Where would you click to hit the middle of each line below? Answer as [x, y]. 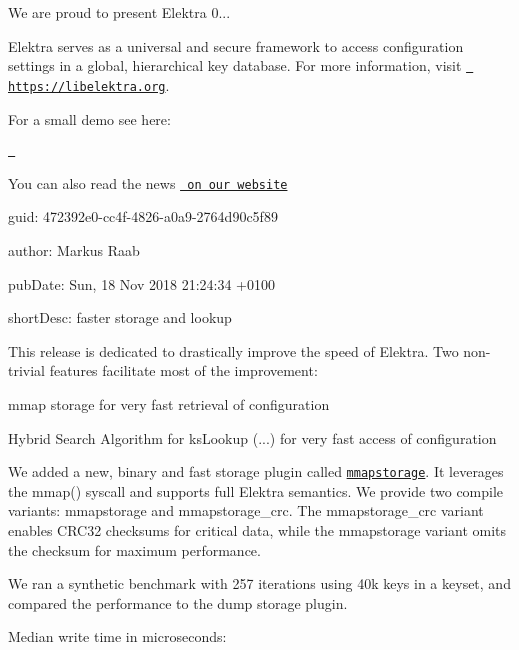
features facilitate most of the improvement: [183, 370]
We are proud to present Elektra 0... [119, 12]
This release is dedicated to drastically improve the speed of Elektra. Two [233, 350]
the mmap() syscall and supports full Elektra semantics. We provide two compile [256, 490]
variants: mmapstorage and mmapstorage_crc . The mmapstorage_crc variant [246, 510]
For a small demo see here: [89, 118]
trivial [27, 370]
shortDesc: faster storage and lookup [120, 317]
